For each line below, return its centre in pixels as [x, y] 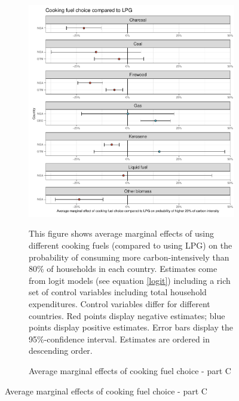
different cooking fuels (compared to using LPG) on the [131, 245]
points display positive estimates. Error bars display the [131, 327]
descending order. [61, 351]
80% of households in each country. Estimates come [123, 269]
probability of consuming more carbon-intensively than [129, 257]
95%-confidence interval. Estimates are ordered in [119, 339]
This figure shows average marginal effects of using [122, 233]
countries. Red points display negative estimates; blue [127, 315]
